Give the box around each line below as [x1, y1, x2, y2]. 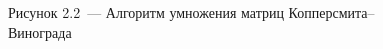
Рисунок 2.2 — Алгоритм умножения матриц [8, 2, 284, 22]
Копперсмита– [288, 2, 375, 22]
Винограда [8, 21, 72, 42]
